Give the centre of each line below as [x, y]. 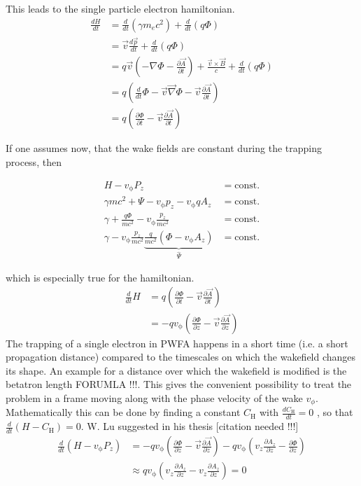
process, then [34, 162]
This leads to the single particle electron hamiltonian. [120, 8]
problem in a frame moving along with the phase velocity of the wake [154, 397]
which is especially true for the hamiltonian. [100, 277]
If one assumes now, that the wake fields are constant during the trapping [164, 148]
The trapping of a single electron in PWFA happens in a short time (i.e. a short [177, 343]
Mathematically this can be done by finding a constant [123, 412]
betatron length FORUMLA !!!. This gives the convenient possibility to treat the [179, 384]
